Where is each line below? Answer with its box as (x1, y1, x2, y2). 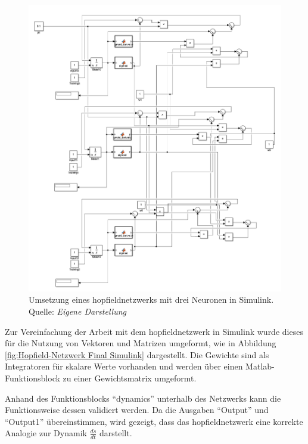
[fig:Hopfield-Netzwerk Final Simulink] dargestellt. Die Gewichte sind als (5, 348, 269, 361)
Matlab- (245, 360, 275, 372)
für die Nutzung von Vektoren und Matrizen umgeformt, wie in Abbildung (5, 337, 276, 349)
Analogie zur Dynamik (5, 427, 87, 439)
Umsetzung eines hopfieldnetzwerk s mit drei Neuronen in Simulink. (29, 293, 274, 306)
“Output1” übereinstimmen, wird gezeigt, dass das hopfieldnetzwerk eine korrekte (5, 415, 303, 427)
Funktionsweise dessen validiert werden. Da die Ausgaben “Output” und (5, 403, 269, 416)
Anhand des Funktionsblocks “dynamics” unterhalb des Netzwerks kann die (5, 392, 281, 404)
